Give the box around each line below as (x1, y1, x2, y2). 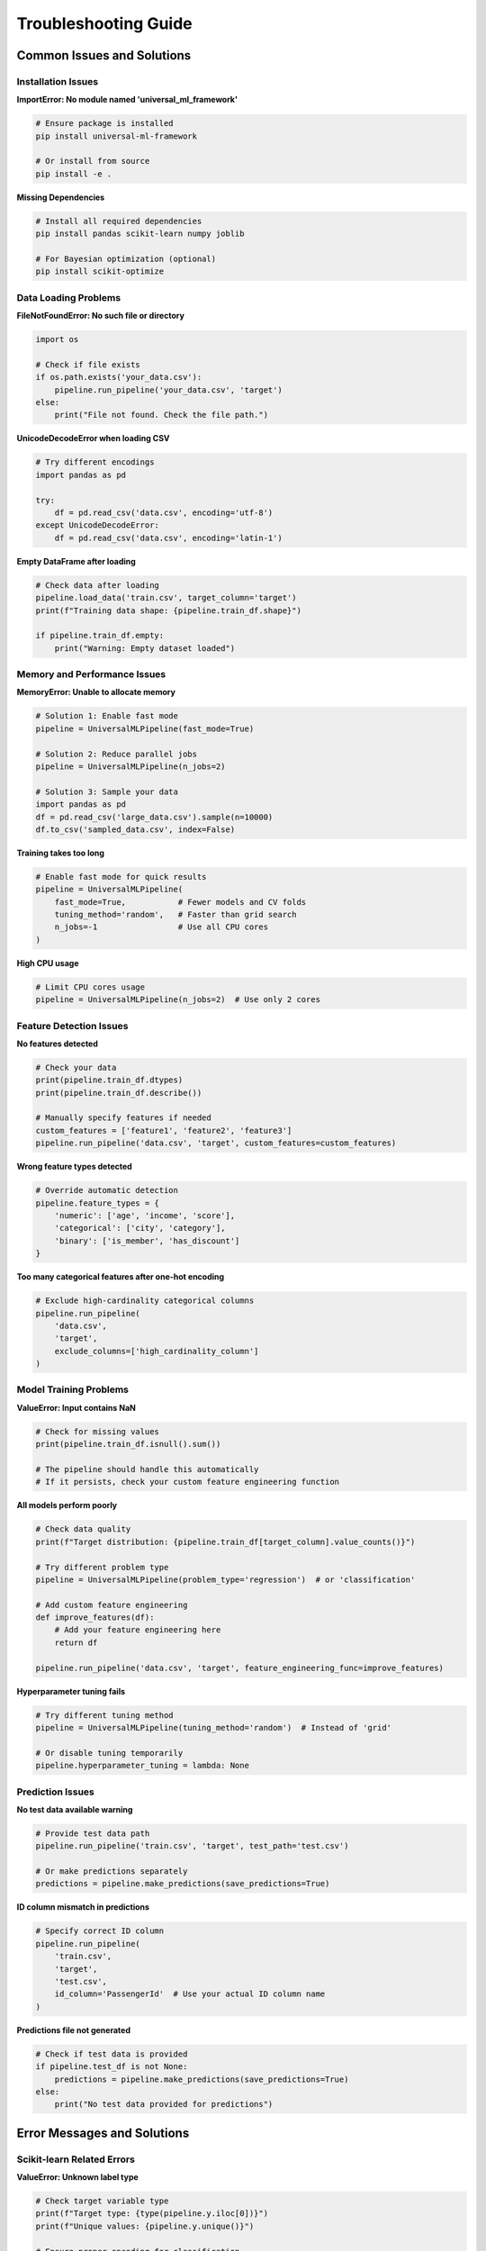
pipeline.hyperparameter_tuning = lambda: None (35, 1760, 249, 1771)
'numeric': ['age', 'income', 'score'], (54, 1211, 236, 1221)
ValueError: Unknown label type (16, 2172, 139, 2183)
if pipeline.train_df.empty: (35, 630, 165, 641)
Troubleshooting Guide (16, 14, 193, 33)
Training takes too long (16, 847, 105, 858)
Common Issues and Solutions (16, 48, 192, 63)
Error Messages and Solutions (16, 2125, 190, 2140)
